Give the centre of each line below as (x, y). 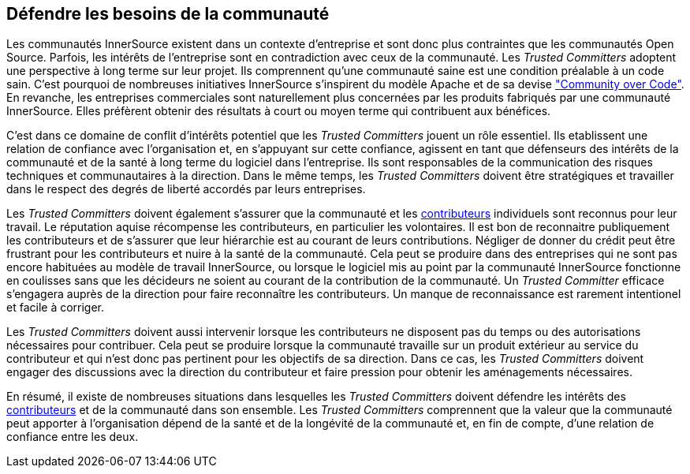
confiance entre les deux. (73, 437)
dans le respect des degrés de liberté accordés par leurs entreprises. (186, 189)
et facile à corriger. (56, 308)
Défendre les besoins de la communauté (168, 14)
